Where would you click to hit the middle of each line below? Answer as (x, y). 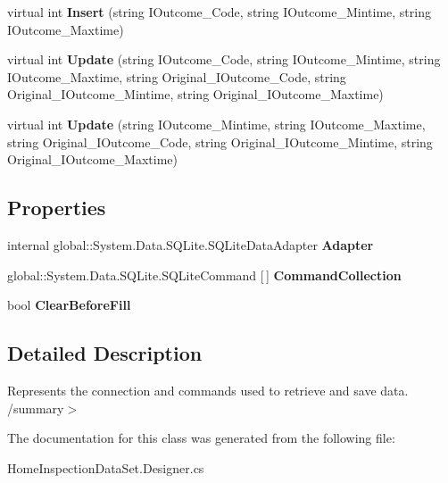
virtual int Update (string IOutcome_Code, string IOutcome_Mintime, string (224, 59)
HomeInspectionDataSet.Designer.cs (106, 467)
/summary (36, 408)
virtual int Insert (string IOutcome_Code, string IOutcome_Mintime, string (219, 12)
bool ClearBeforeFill (69, 305)
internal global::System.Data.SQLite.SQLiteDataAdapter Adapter (191, 244)
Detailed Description (105, 353)
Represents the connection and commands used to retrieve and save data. (208, 390)
